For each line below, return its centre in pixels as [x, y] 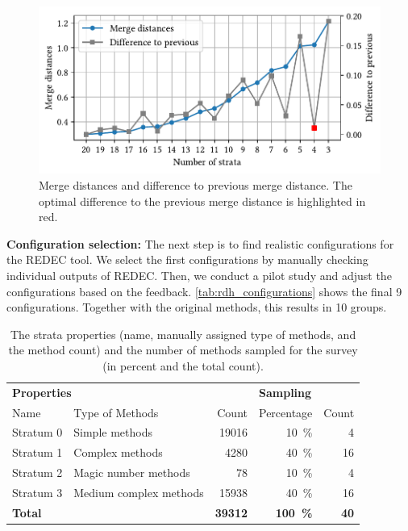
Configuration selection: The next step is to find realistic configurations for [200, 243]
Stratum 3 [37, 492]
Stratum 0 [37, 432]
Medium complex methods [139, 492]
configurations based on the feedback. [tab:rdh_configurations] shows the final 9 [204, 291]
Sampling [285, 392]
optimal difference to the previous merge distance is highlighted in [202, 201]
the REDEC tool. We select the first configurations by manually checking [187, 259]
